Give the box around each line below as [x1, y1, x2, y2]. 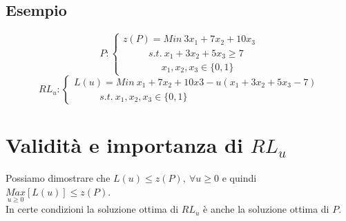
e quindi [222, 171, 257, 185]
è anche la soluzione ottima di [203, 202, 329, 216]
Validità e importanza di [6, 131, 243, 159]
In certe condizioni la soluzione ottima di [6, 202, 179, 216]
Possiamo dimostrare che [6, 171, 110, 185]
